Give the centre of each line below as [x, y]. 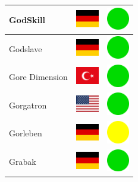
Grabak [23, 162]
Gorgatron [28, 105]
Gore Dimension [38, 77]
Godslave [26, 48]
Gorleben [26, 133]
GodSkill [27, 19]
